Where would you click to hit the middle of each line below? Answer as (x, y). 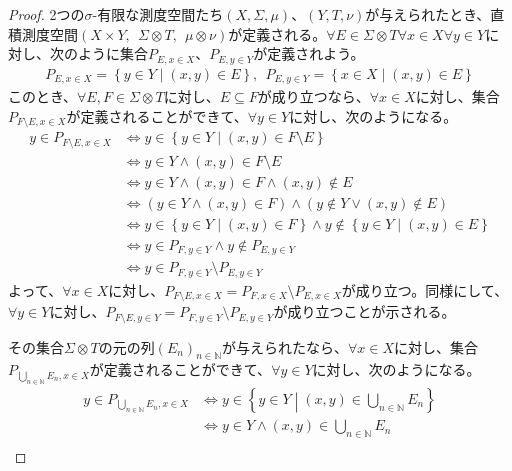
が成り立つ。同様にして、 (425, 289)
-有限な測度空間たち (158, 14)
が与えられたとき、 (428, 14)
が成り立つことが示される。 (364, 311)
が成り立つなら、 (313, 96)
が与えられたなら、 (284, 346)
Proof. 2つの (46, 14)
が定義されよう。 (309, 53)
